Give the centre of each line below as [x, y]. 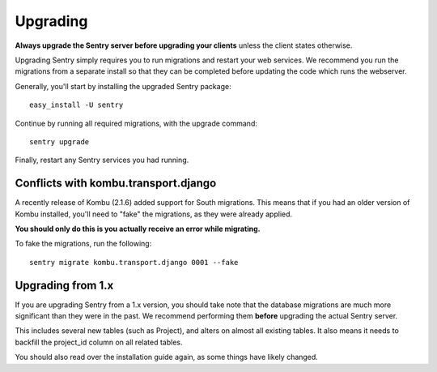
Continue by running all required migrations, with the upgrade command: [136, 123]
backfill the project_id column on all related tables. [99, 342]
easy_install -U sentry [76, 105]
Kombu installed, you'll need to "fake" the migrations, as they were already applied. [154, 214]
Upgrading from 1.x [64, 285]
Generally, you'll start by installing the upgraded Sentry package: [123, 86]
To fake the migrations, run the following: [83, 244]
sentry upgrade [59, 141]
